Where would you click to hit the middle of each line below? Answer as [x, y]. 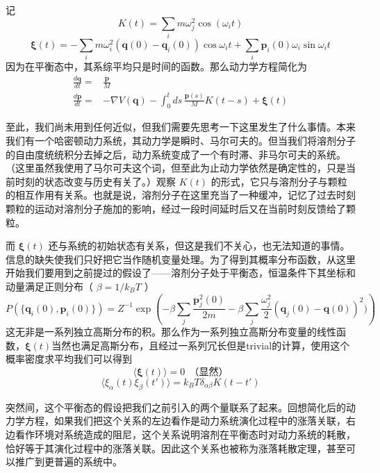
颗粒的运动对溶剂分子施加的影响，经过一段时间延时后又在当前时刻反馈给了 [176, 208]
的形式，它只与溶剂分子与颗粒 [279, 181]
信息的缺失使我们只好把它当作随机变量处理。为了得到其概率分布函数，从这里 [181, 259]
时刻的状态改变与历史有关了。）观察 [95, 181]
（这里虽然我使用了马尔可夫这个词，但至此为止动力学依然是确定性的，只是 [176, 168]
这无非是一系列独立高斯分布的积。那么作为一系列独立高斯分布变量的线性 [171, 332]
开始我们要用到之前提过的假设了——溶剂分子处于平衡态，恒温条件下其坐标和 [181, 273]
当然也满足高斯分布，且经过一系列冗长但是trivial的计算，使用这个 [201, 345]
